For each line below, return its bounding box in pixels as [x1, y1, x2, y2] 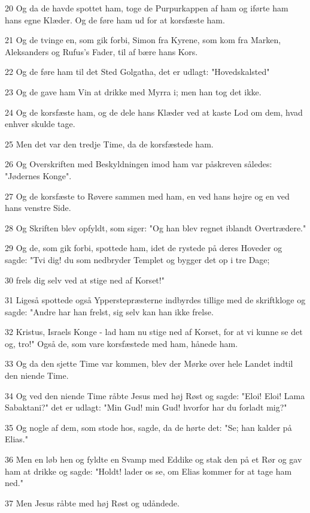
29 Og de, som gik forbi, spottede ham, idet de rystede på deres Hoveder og [5, 242, 282, 254]
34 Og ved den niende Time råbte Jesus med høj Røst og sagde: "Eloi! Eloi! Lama [5, 389, 305, 402]
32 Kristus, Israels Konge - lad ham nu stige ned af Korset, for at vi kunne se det [5, 325, 303, 338]
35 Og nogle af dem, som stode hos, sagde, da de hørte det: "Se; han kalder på [5, 421, 292, 433]
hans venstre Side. [5, 201, 71, 214]
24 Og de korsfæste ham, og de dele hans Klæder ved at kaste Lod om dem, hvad [5, 105, 303, 118]
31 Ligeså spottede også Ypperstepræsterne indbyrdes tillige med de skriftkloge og [5, 294, 306, 306]
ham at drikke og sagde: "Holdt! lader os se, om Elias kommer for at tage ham [5, 464, 292, 477]
